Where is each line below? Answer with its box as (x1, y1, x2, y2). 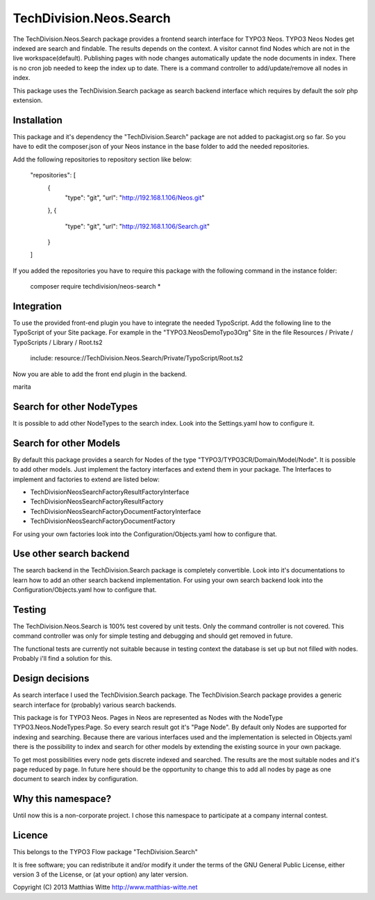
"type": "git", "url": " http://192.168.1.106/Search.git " (65, 222, 210, 230)
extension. (12, 96, 43, 104)
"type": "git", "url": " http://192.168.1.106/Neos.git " (65, 193, 205, 202)
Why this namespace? (12, 793, 112, 805)
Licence (12, 830, 49, 842)
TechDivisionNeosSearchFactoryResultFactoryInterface (30, 488, 190, 496)
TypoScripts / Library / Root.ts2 (12, 338, 103, 346)
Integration (12, 300, 62, 312)
